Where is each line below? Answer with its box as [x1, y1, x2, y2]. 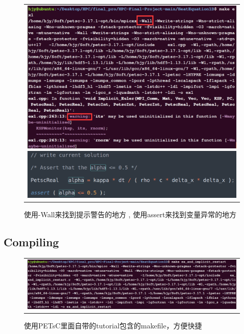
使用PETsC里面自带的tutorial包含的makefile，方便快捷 [24, 320, 202, 331]
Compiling [4, 234, 59, 249]
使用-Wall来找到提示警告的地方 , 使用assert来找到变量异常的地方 [24, 209, 237, 219]
